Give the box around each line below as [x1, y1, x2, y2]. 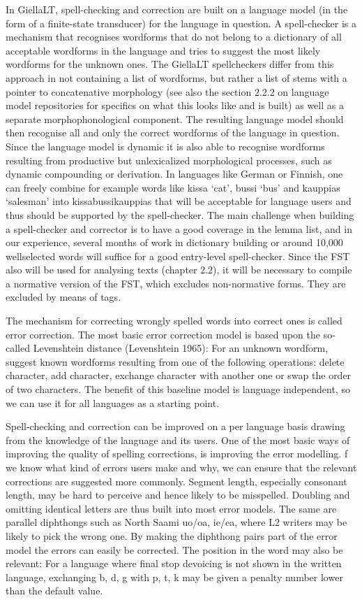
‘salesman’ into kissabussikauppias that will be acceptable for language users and [6, 194, 352, 208]
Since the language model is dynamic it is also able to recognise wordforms [6, 138, 325, 153]
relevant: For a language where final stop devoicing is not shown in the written [6, 556, 342, 571]
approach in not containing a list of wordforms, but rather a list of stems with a [6, 70, 347, 85]
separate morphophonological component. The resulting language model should [6, 111, 344, 126]
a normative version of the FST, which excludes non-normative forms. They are [6, 276, 346, 290]
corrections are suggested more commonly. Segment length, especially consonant [6, 473, 347, 488]
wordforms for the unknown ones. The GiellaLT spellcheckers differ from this [6, 57, 334, 71]
